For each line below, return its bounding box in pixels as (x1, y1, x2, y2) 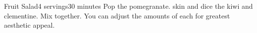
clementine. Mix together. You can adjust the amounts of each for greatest (4, 10, 230, 20)
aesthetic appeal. (4, 20, 55, 30)
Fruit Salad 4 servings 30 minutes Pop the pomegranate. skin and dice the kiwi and (4, 1, 253, 11)
